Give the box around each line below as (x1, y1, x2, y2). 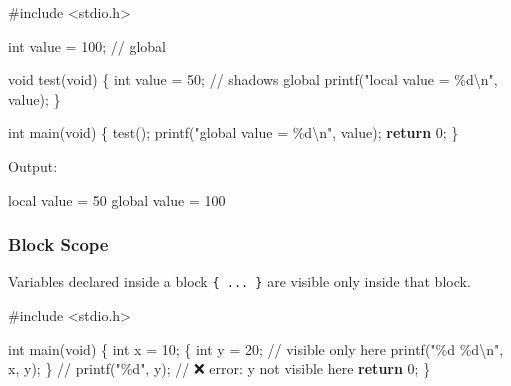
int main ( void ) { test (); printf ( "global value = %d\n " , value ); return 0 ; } (8, 122, 459, 143)
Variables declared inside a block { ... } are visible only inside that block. (8, 271, 471, 292)
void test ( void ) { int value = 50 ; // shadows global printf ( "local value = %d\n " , (8, 69, 498, 90)
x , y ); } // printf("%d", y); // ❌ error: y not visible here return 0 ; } (8, 358, 431, 379)
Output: (8, 155, 58, 176)
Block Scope (8, 232, 109, 257)
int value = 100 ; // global (8, 35, 166, 56)
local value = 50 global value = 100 (8, 189, 226, 210)
